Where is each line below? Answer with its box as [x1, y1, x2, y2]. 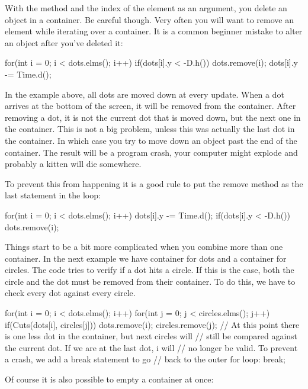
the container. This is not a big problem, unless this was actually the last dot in [5, 123, 295, 135]
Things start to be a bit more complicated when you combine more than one [5, 240, 283, 253]
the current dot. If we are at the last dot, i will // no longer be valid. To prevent [5, 341, 298, 353]
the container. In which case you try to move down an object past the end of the [5, 134, 297, 146]
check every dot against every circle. [5, 287, 136, 299]
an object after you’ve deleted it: [5, 36, 123, 49]
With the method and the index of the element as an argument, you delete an [5, 2, 287, 14]
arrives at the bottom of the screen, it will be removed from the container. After [5, 99, 296, 112]
